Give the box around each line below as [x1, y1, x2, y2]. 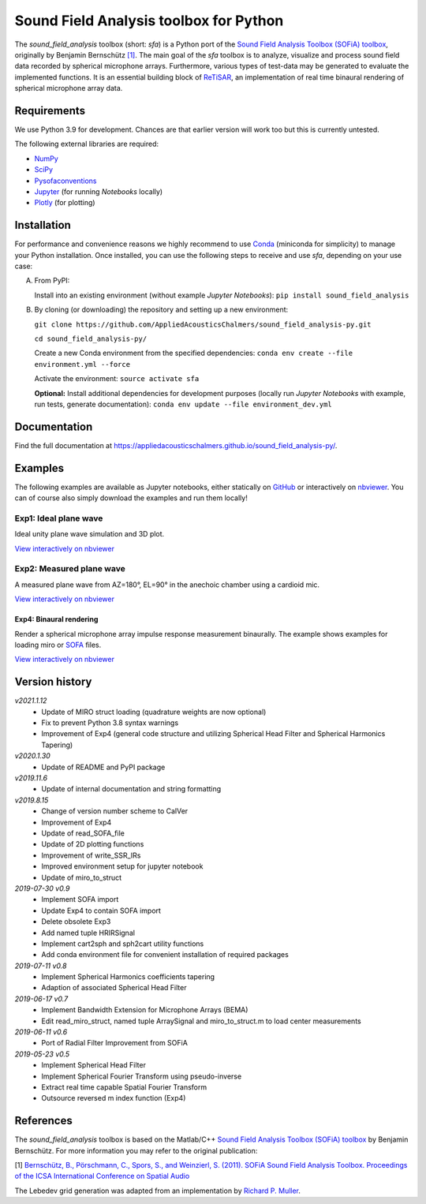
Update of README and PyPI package [41, 762, 166, 772]
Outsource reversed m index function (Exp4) [41, 1094, 186, 1103]
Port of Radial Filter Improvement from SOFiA [41, 1038, 189, 1048]
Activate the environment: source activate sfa [34, 374, 200, 383]
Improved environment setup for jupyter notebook [41, 862, 204, 871]
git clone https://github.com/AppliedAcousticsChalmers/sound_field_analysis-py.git [34, 320, 372, 329]
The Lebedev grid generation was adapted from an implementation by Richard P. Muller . [14, 1186, 301, 1195]
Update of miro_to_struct [41, 873, 122, 882]
